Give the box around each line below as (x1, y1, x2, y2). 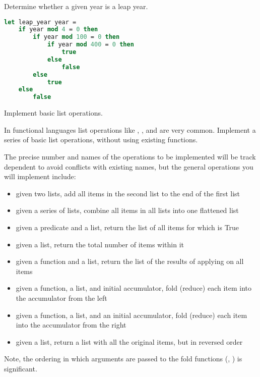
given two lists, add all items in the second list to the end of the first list (16, 188, 240, 198)
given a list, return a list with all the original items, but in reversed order (16, 336, 243, 347)
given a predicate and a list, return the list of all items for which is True (16, 222, 239, 232)
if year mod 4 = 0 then (18, 26, 98, 33)
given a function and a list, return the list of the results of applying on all (16, 256, 244, 266)
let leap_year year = (4, 18, 77, 26)
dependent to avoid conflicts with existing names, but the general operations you (4, 161, 253, 172)
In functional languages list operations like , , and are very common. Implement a (4, 124, 256, 135)
